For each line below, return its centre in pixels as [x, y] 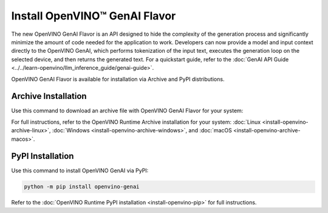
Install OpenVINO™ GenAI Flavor [94, 16]
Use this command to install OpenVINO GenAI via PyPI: [80, 171]
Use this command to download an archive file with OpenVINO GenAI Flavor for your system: [127, 111]
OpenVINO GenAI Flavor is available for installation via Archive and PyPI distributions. [118, 79]
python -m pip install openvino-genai [82, 187]
